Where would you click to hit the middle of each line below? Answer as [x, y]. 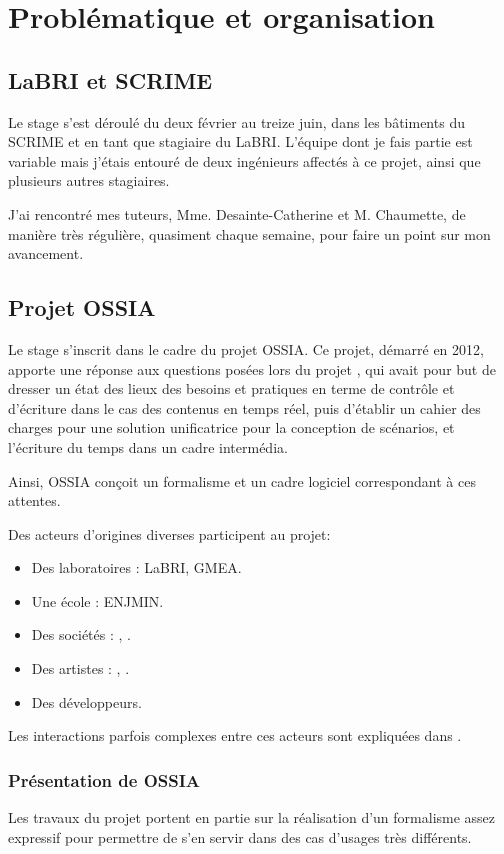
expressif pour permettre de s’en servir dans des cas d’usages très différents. [240, 836]
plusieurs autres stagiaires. [89, 180]
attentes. [34, 500]
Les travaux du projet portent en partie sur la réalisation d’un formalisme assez [252, 817]
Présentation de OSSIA [104, 779]
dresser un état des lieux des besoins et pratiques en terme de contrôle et [231, 388]
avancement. [46, 253]
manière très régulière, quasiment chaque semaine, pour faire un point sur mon [249, 233]
